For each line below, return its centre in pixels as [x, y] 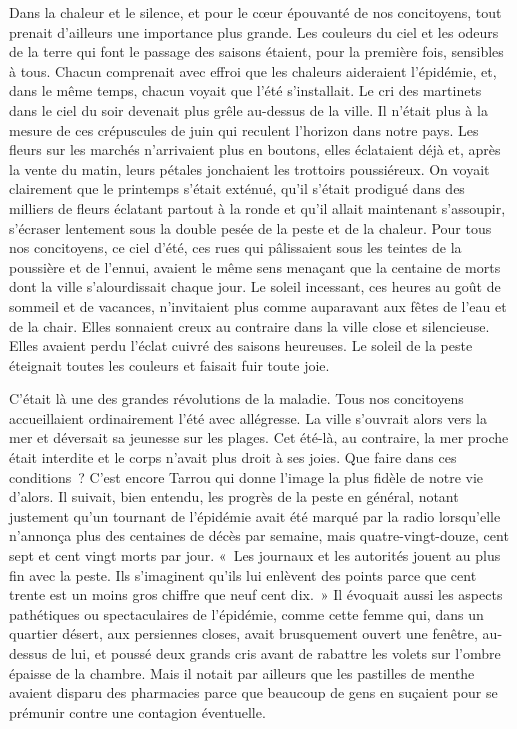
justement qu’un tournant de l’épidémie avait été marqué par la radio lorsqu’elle [255, 515]
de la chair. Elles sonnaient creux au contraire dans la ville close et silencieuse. [249, 325]
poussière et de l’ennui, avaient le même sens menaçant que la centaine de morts [255, 266]
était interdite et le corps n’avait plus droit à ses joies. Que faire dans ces [233, 457]
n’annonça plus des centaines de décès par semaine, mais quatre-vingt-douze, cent [259, 535]
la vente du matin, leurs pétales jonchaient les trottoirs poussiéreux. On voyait [249, 168]
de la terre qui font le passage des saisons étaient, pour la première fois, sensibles [256, 51]
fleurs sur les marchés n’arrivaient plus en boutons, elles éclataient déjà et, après [255, 149]
